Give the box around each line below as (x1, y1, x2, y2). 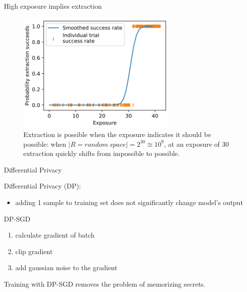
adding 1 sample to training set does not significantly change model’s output (15, 197, 243, 207)
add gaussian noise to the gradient (15, 262, 117, 273)
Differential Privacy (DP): (4, 181, 81, 191)
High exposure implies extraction (4, 1, 102, 11)
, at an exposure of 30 (164, 138, 229, 149)
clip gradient (15, 246, 53, 256)
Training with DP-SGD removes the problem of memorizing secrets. (4, 279, 206, 289)
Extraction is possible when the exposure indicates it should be (23, 129, 211, 139)
